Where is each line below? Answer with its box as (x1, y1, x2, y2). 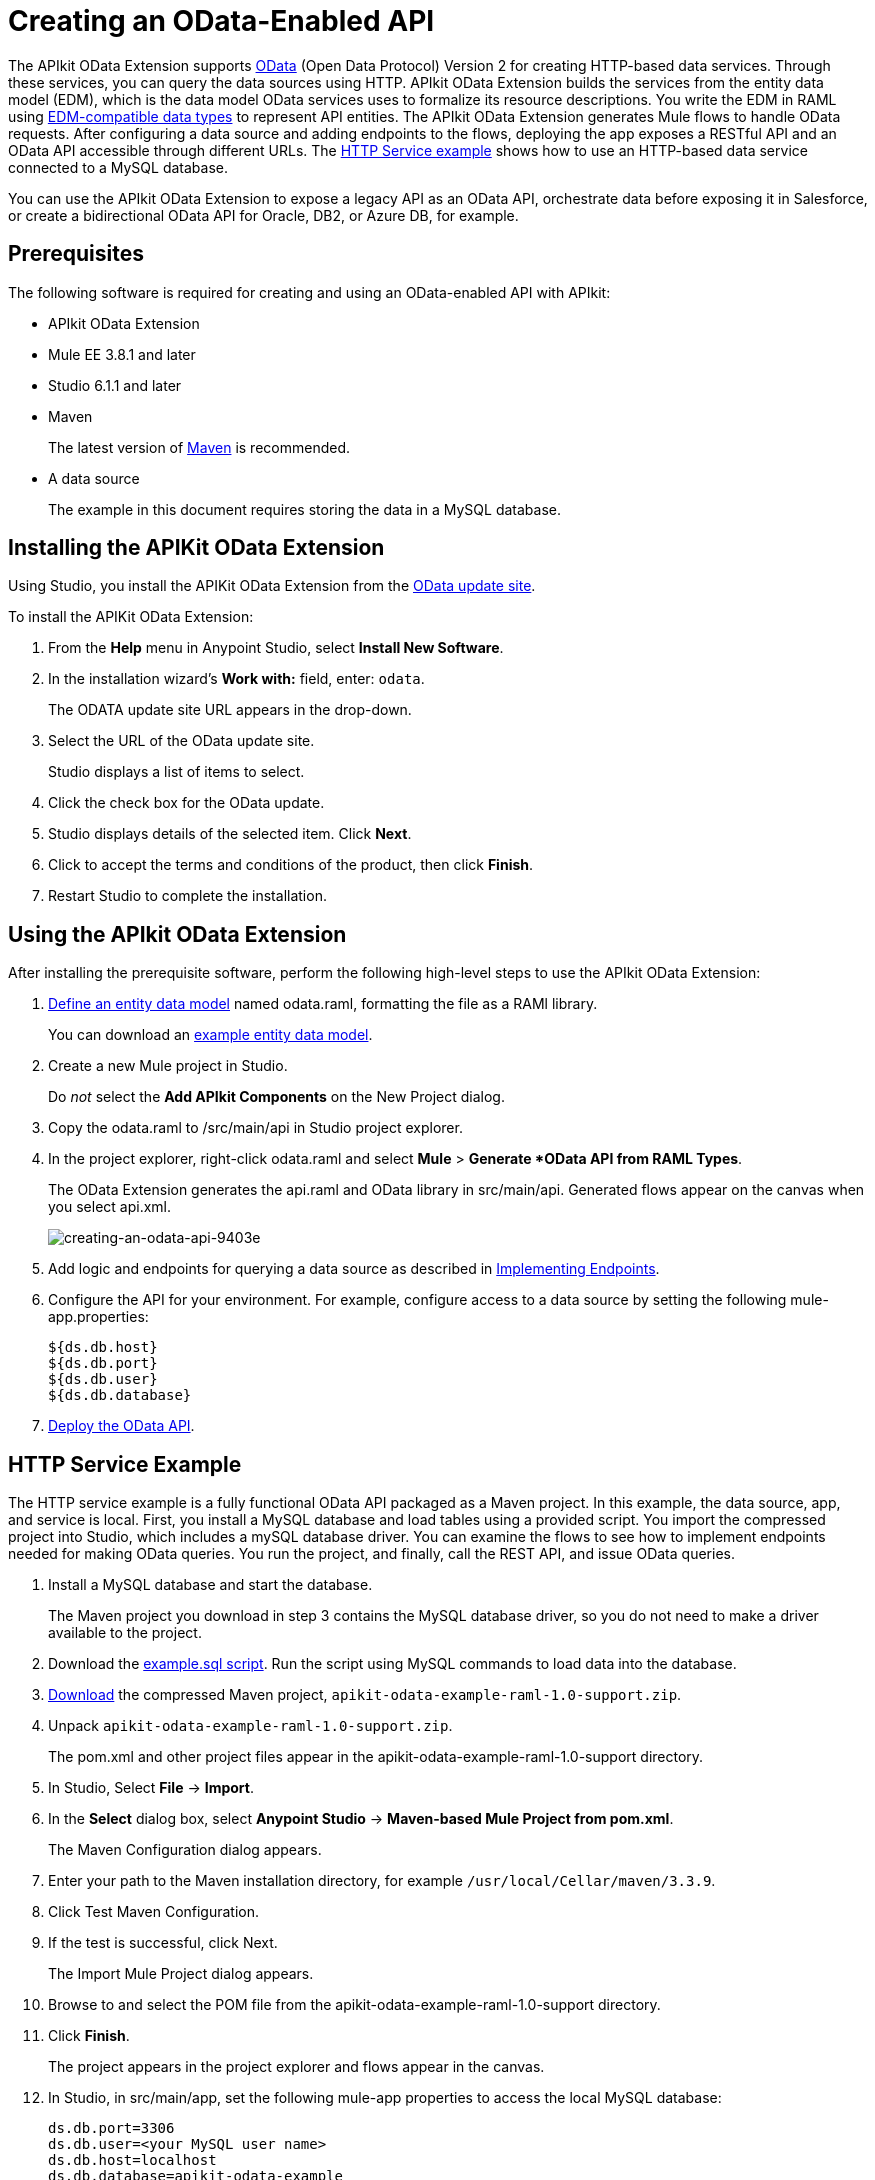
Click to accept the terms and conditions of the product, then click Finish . (48, 856, 534, 874)
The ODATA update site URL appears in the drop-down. (48, 701, 412, 719)
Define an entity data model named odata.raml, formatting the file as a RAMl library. (48, 995, 598, 1013)
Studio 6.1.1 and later (48, 376, 182, 394)
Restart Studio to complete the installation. (48, 887, 327, 905)
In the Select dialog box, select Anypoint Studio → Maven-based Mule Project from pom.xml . (48, 1810, 674, 1828)
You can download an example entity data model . (48, 1026, 373, 1044)
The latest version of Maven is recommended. (48, 438, 351, 456)
